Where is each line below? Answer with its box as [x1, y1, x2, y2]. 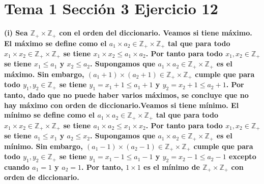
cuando [4, 161, 30, 172]
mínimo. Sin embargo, [4, 140, 83, 151]
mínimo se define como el [4, 109, 95, 120]
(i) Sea [4, 27, 28, 38]
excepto [229, 151, 256, 162]
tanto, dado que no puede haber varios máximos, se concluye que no [4, 90, 249, 100]
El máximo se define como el [4, 38, 107, 48]
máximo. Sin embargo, [4, 68, 84, 79]
